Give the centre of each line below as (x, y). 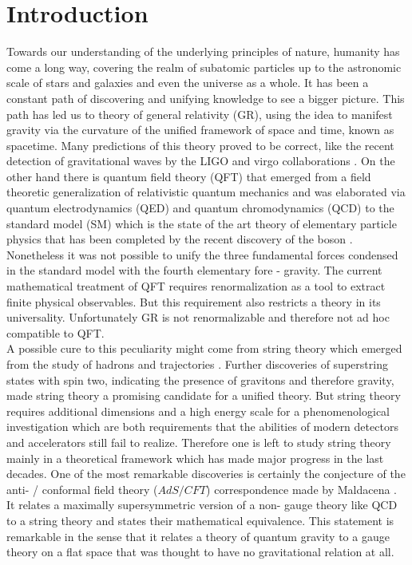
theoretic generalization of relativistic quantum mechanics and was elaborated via (206, 192)
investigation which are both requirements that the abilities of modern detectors (202, 427)
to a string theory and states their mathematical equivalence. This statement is (200, 520)
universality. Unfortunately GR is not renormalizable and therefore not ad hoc (198, 317)
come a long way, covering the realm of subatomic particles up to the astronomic (204, 67)
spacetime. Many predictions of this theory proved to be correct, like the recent (200, 145)
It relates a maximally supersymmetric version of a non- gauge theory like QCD (202, 505)
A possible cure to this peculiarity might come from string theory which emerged (204, 348)
